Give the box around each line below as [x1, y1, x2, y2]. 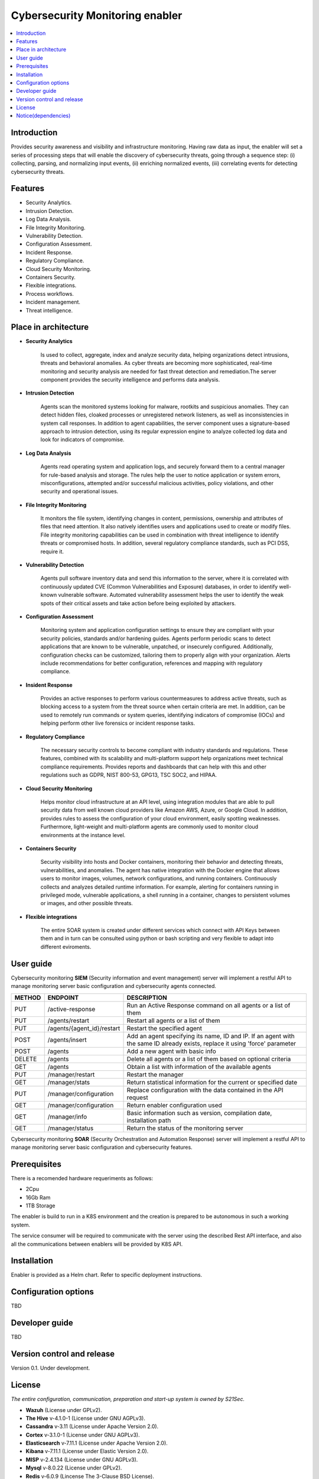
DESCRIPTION [126, 993, 168, 1002]
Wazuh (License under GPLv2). [25, 1406, 102, 1413]
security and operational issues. [40, 488, 119, 495]
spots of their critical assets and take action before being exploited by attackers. [40, 599, 236, 606]
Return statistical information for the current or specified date [126, 1078, 298, 1086]
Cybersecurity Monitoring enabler [11, 9, 183, 22]
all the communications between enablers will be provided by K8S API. [11, 1240, 183, 1248]
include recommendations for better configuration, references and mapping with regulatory [40, 660, 263, 667]
